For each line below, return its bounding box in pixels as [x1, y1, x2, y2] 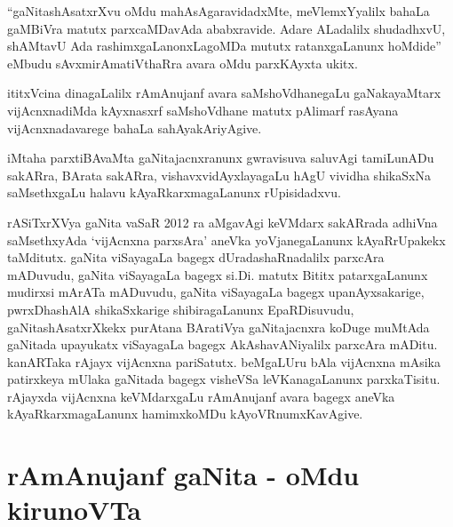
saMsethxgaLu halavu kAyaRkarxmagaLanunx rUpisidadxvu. [7, 183, 341, 202]
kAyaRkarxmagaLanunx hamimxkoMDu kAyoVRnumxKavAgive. [7, 404, 363, 423]
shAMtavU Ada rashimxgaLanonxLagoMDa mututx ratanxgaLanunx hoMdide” [7, 36, 441, 55]
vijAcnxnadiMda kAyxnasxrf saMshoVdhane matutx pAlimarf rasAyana [7, 100, 399, 119]
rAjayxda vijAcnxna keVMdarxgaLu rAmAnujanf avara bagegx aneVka [7, 387, 395, 405]
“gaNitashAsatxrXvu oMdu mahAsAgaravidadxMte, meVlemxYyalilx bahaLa [7, 2, 430, 20]
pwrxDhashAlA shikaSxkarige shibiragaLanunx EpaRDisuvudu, [7, 299, 354, 318]
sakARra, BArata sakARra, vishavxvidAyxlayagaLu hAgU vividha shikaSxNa [7, 165, 431, 184]
